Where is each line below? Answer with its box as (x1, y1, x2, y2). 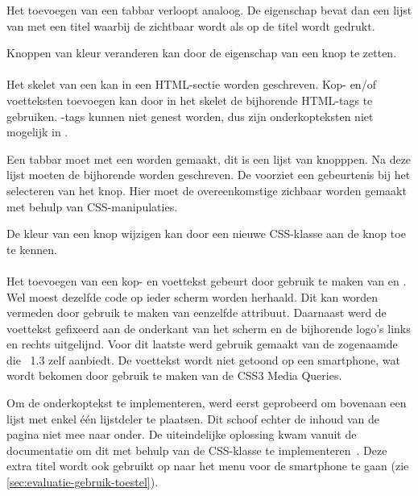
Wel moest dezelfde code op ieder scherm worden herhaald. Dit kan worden (6, 288, 378, 305)
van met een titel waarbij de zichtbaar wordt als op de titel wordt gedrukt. (6, 17, 375, 34)
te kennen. (6, 240, 57, 257)
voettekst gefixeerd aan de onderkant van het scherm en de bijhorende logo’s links (6, 319, 411, 336)
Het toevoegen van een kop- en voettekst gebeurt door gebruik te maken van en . (6, 272, 407, 289)
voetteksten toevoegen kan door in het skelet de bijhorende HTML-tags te (6, 91, 373, 108)
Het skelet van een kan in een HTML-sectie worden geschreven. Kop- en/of (6, 76, 376, 93)
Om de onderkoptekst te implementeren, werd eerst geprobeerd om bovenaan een (6, 394, 407, 411)
